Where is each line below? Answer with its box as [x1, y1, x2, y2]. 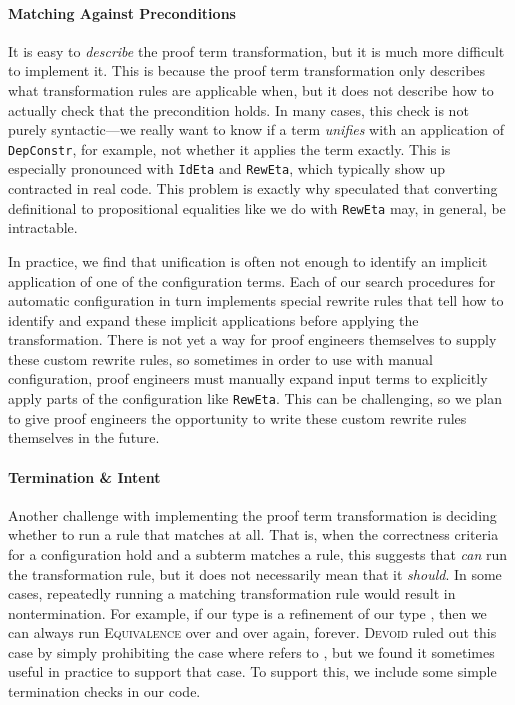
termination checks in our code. [8, 681, 201, 702]
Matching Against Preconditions [8, 2, 236, 23]
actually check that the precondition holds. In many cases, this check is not [8, 99, 469, 120]
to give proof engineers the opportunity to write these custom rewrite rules [8, 407, 467, 428]
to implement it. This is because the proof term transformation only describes [8, 60, 486, 81]
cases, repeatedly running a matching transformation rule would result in [8, 583, 456, 604]
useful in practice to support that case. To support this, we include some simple [8, 661, 497, 682]
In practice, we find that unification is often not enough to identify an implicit [8, 250, 488, 271]
